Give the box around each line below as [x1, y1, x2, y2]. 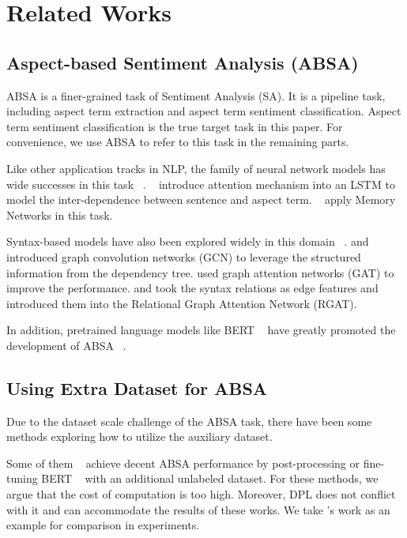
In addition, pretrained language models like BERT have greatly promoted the [6, 322, 396, 338]
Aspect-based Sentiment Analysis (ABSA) [6, 50, 359, 74]
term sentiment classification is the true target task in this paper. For [6, 118, 343, 134]
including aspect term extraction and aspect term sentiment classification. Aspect [6, 103, 401, 119]
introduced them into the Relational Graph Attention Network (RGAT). [6, 295, 357, 311]
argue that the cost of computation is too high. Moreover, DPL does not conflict [6, 486, 396, 502]
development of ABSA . [6, 337, 126, 353]
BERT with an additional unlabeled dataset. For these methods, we [41, 470, 379, 487]
